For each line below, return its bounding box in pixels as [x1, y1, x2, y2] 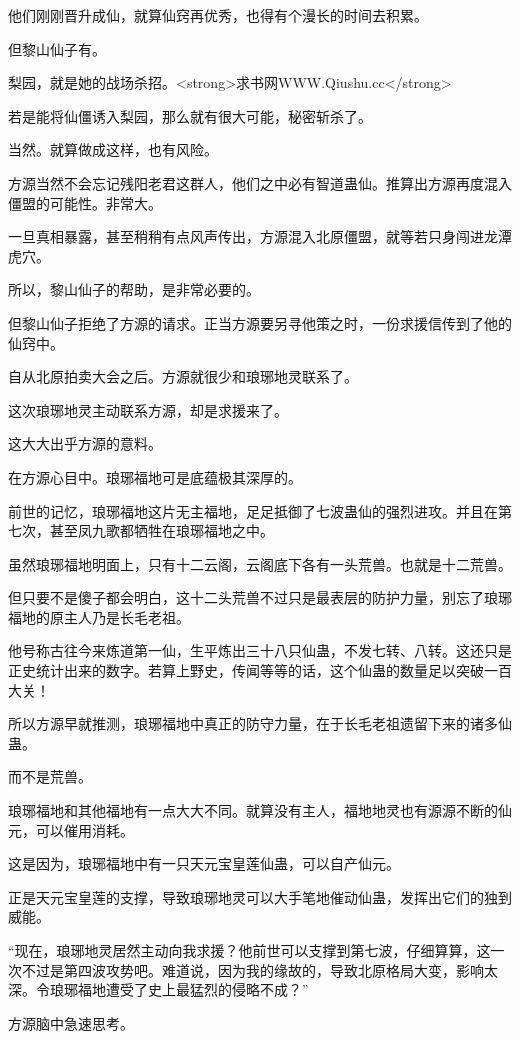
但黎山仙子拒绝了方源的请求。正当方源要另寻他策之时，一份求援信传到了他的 [8, 312, 512, 333]
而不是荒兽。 [8, 766, 92, 787]
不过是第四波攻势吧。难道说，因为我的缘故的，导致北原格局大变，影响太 [21, 959, 498, 980]
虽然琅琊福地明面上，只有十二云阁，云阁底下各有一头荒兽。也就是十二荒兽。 [8, 553, 512, 574]
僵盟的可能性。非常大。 [8, 192, 162, 213]
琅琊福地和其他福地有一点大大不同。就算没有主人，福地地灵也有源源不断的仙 [8, 800, 512, 821]
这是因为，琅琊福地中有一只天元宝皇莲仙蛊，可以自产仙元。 [8, 853, 400, 874]
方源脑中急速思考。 [8, 1012, 134, 1033]
